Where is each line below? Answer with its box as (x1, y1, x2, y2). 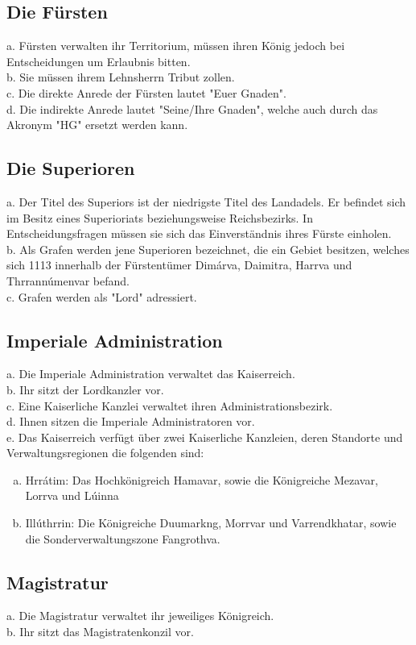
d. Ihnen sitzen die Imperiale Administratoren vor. (6, 413, 255, 430)
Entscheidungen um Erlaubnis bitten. (6, 52, 191, 69)
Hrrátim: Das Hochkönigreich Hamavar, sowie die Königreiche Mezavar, (25, 471, 378, 488)
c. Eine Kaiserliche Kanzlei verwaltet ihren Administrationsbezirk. (6, 397, 333, 414)
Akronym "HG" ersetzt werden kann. (6, 116, 188, 133)
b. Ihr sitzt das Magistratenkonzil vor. (6, 623, 194, 640)
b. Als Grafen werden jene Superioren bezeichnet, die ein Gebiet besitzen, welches (6, 240, 410, 257)
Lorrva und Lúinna (25, 487, 119, 504)
